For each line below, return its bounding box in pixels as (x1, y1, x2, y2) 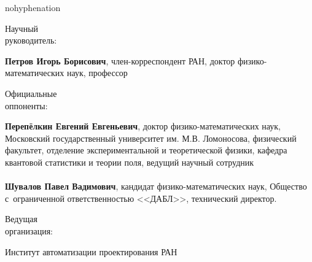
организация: (5, 224, 53, 237)
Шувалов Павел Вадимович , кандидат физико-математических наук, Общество (5, 180, 307, 193)
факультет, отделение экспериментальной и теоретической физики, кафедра (5, 144, 287, 156)
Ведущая (5, 212, 37, 225)
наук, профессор (66, 66, 128, 79)
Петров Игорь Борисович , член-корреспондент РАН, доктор (5, 54, 235, 67)
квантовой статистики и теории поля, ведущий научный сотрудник (5, 155, 254, 168)
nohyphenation (5, 1, 61, 13)
